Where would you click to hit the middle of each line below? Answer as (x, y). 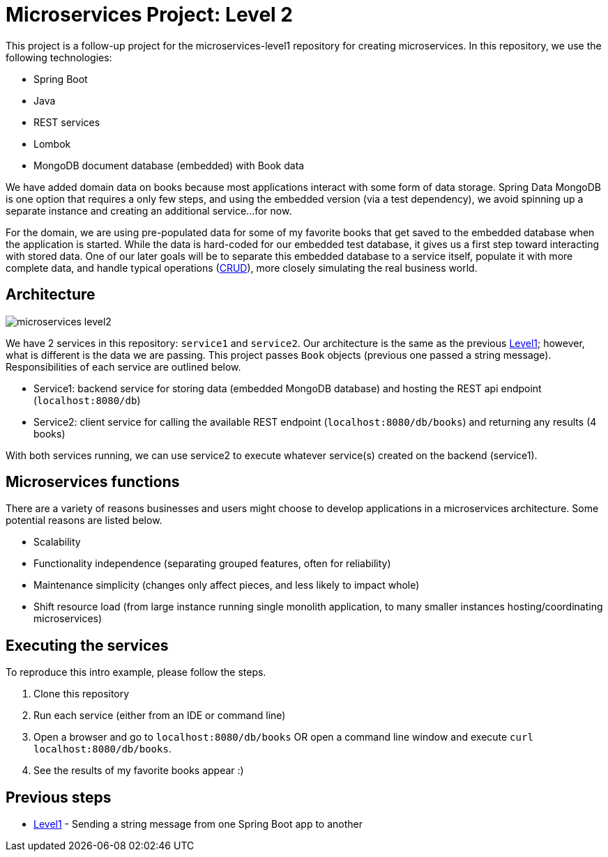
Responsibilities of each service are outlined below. (123, 366)
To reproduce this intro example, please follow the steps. (136, 672)
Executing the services (87, 645)
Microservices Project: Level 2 (149, 15)
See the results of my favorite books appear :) (139, 771)
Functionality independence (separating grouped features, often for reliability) (212, 564)
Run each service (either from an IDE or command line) (160, 716)
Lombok (52, 144)
